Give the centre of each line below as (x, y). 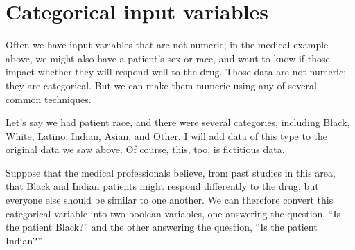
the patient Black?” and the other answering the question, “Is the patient (162, 227)
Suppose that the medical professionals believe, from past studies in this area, (171, 172)
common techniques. (49, 99)
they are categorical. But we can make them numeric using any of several (161, 85)
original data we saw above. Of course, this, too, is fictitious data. (145, 149)
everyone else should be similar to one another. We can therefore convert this (170, 200)
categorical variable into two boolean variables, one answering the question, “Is (173, 213)
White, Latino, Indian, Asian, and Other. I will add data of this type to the (167, 135)
